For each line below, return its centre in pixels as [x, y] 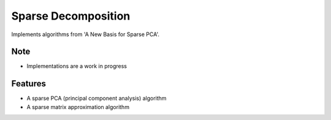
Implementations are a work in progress [77, 66]
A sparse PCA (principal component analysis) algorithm [97, 99]
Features [29, 84]
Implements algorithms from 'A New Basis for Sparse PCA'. [85, 34]
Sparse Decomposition [71, 16]
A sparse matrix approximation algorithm [78, 107]
